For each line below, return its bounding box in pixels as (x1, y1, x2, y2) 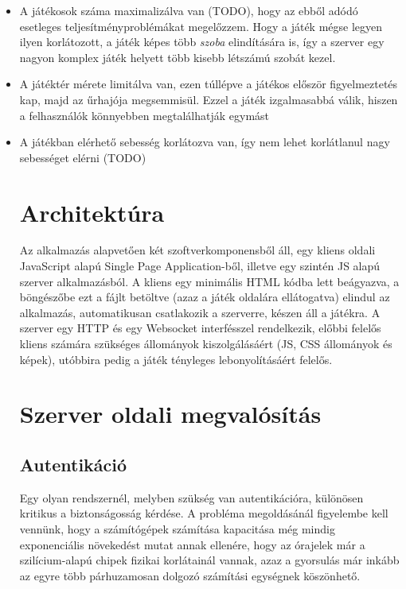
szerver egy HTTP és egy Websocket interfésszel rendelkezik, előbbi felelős (19, 320, 381, 336)
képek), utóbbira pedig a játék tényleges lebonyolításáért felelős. (19, 351, 333, 367)
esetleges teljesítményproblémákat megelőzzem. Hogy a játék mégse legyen (19, 17, 383, 34)
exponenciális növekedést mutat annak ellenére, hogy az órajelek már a (19, 536, 365, 552)
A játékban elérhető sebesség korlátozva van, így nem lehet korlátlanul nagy (19, 134, 390, 150)
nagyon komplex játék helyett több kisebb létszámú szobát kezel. (19, 48, 336, 65)
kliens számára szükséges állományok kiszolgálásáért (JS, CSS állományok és (19, 335, 392, 352)
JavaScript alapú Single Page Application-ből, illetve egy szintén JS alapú (19, 258, 381, 274)
